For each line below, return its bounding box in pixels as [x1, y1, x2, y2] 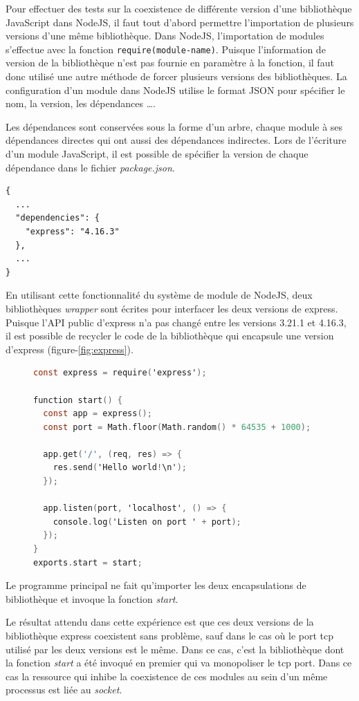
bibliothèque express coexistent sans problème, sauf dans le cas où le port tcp [6, 628, 333, 642]
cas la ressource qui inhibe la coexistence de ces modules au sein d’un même [6, 669, 328, 683]
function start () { [33, 395, 122, 405]
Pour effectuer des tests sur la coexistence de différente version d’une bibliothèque [6, 1, 352, 15]
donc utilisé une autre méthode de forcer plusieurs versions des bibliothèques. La [6, 69, 347, 84]
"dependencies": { [15, 213, 100, 223]
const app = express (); [43, 409, 152, 419]
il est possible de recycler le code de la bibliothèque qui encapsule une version [6, 328, 334, 343]
